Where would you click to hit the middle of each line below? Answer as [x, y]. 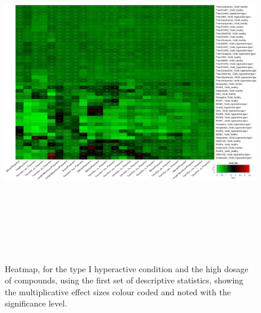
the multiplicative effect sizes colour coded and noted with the [118, 291]
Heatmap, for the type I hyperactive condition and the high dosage [127, 268]
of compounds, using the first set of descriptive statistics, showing [124, 280]
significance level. [36, 303]
